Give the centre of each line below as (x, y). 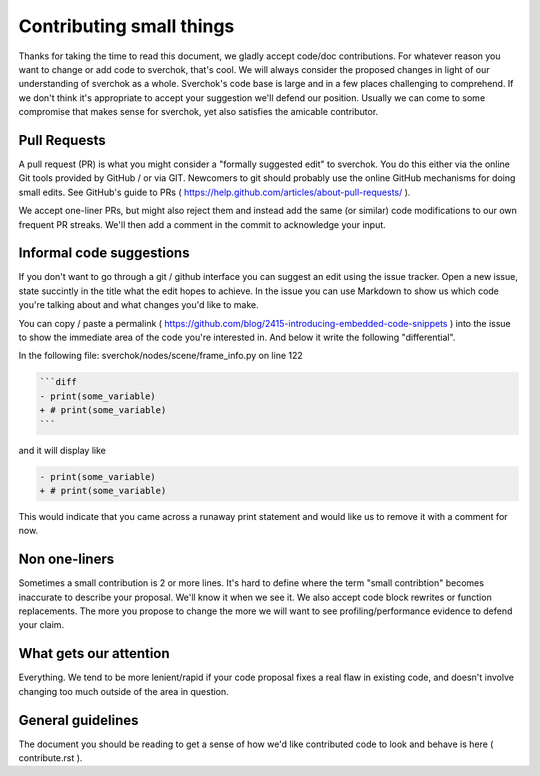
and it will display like (62, 450)
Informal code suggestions (104, 253)
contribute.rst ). (50, 758)
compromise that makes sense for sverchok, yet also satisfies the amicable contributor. (198, 112)
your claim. (41, 625)
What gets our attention (94, 653)
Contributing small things (126, 26)
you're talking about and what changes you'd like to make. (138, 305)
